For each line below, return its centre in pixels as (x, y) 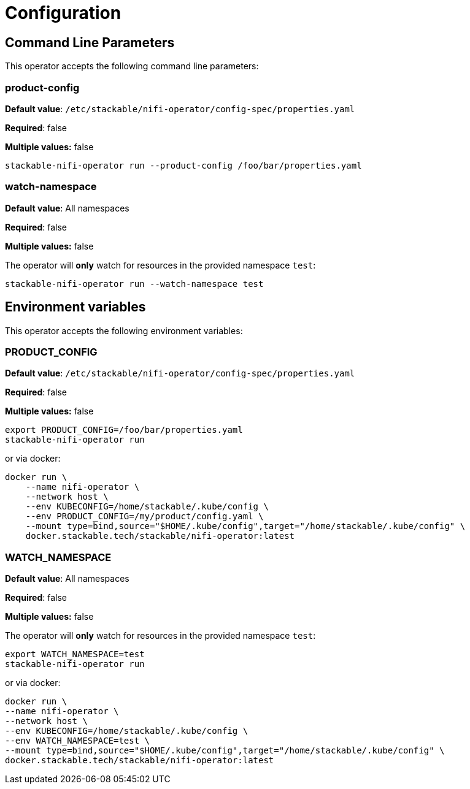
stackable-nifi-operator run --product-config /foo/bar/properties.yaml (183, 165)
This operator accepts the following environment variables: (124, 330)
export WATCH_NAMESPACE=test (75, 654)
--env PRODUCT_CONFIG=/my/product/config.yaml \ (144, 516)
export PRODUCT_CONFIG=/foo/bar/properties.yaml (124, 430)
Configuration (63, 13)
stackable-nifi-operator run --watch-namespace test (134, 284)
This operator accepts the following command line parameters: (132, 66)
